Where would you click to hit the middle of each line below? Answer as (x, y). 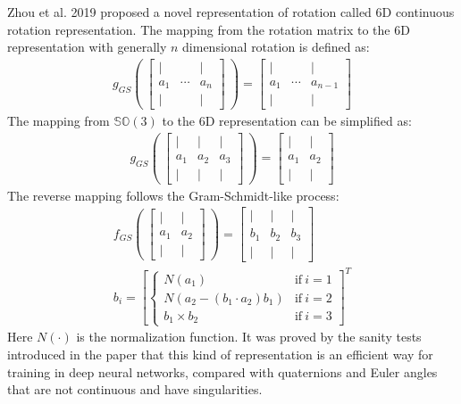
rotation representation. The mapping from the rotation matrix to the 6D (209, 29)
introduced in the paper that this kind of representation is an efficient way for (220, 355)
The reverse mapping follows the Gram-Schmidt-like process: (173, 195)
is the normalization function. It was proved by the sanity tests (249, 337)
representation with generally (87, 47)
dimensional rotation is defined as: (276, 47)
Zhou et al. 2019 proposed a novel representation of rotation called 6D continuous (231, 12)
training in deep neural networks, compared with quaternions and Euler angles (222, 371)
